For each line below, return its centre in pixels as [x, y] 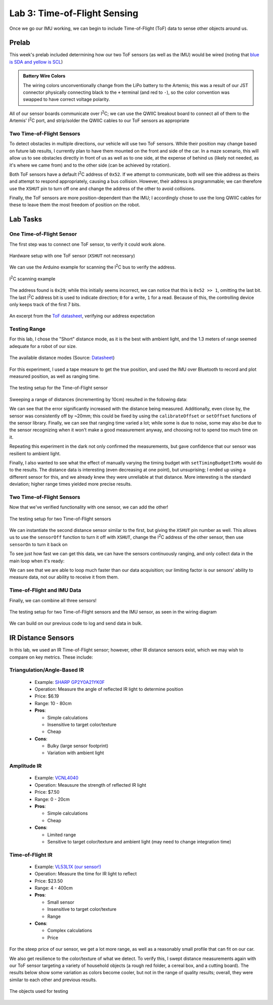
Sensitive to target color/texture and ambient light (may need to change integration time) [139, 841]
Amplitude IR [26, 766]
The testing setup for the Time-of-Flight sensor [59, 388]
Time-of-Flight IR [31, 855]
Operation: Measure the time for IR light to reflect [86, 874]
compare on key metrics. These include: [51, 657]
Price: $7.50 [47, 792]
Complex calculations [70, 931]
